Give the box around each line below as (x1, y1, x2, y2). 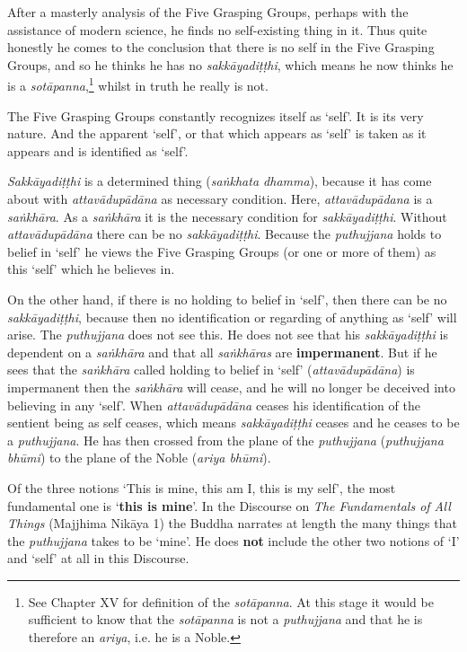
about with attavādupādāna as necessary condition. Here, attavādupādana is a (7, 189, 433, 207)
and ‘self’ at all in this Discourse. (7, 549, 189, 568)
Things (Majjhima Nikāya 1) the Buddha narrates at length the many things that (7, 514, 457, 533)
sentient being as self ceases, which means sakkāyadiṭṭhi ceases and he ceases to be (7, 413, 460, 432)
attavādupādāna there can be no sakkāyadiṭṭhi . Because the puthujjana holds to (7, 225, 442, 243)
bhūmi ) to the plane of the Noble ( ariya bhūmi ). (7, 448, 271, 467)
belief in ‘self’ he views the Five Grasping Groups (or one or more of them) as (7, 242, 436, 260)
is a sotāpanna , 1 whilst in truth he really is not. (7, 74, 269, 95)
